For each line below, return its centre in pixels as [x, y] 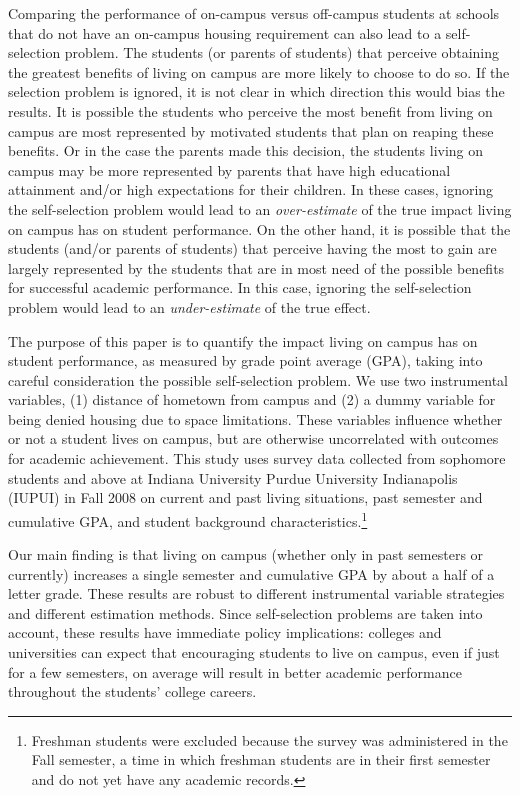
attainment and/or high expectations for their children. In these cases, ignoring [251, 189]
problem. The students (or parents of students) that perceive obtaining [282, 52]
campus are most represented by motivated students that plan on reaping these [251, 130]
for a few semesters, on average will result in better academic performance [235, 671]
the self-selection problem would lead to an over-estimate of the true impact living [260, 208]
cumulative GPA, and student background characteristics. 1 [188, 519]
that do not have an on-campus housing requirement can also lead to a [225, 32]
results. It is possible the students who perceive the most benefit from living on [250, 110]
